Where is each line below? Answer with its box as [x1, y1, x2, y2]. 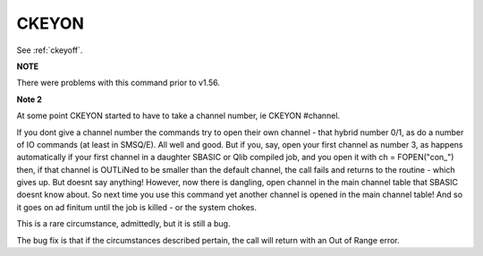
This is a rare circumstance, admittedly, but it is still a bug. [16, 218, 231, 229]
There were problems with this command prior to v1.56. [16, 77, 221, 89]
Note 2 [16, 94, 42, 105]
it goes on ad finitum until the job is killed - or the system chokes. [16, 201, 258, 212]
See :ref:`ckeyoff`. [16, 45, 83, 55]
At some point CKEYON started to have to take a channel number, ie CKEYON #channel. [16, 110, 340, 121]
